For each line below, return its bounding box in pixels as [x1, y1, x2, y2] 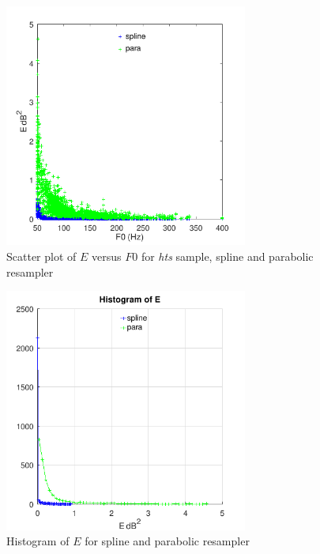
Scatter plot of [6, 247, 77, 264]
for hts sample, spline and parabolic [141, 247, 314, 264]
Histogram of [6, 533, 70, 549]
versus [92, 247, 122, 264]
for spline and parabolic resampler [85, 533, 250, 549]
